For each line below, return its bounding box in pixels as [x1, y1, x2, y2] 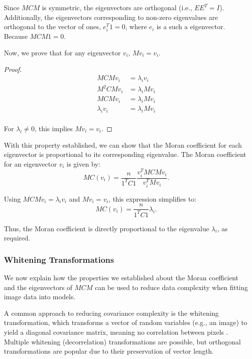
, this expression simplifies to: [108, 193, 197, 204]
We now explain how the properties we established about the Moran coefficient [4, 273, 238, 283]
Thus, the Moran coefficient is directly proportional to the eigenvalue [4, 223, 209, 233]
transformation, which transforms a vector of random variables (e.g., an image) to [4, 317, 248, 327]
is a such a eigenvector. [156, 21, 225, 32]
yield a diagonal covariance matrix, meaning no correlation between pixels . [4, 327, 228, 337]
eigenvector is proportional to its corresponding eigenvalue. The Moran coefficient [4, 149, 247, 159]
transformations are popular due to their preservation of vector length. [4, 346, 214, 356]
